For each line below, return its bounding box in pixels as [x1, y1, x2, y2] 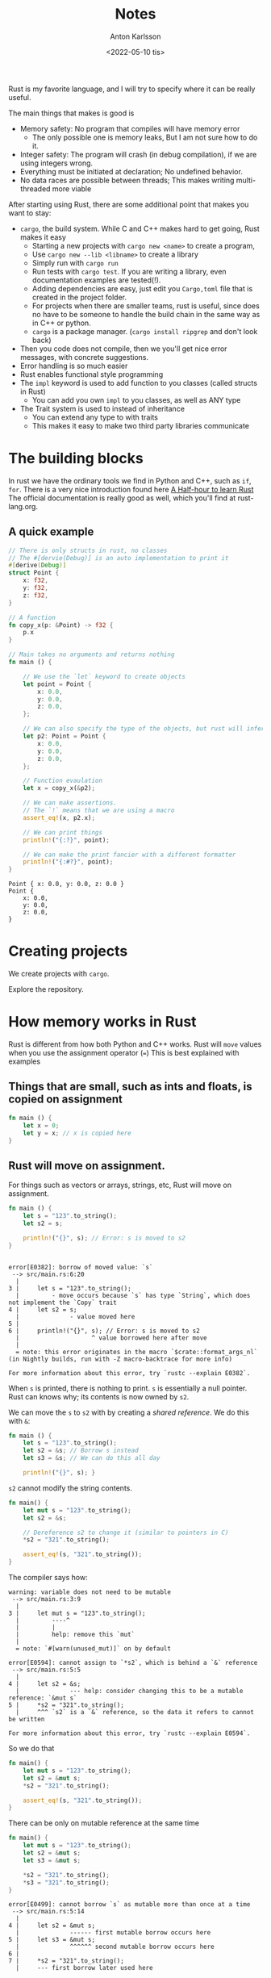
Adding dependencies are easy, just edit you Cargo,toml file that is [31, 283, 253, 293]
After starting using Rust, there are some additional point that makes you [8, 199, 249, 209]
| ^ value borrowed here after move [15, 1333, 207, 1342]
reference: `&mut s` [8, 1694, 78, 1703]
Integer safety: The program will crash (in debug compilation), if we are [19, 149, 257, 159]
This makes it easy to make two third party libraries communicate [31, 420, 250, 430]
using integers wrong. [19, 158, 94, 168]
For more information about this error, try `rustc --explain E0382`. [8, 1369, 251, 1377]
